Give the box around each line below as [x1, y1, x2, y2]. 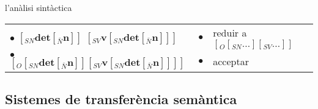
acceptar [213, 54, 249, 68]
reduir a [213, 25, 247, 40]
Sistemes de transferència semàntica [5, 89, 237, 108]
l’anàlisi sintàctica [5, 1, 72, 13]
